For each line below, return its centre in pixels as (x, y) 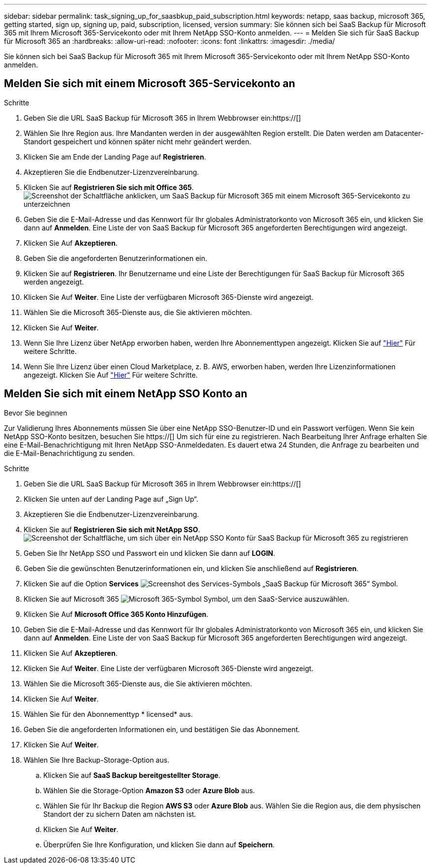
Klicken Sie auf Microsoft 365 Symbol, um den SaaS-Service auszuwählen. (186, 599)
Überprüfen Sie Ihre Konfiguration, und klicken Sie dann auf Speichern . (159, 844)
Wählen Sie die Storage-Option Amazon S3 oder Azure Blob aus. (149, 790)
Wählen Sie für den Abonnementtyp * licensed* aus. (108, 714)
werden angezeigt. (54, 282)
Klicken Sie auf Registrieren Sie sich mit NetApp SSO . (112, 529)
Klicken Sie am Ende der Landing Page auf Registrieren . (115, 157)
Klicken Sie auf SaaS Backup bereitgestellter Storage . (132, 775)
